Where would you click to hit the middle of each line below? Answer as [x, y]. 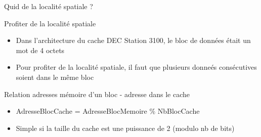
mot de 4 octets [40, 50]
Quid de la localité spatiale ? [49, 6]
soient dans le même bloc [55, 77]
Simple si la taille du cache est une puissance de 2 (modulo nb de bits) [125, 128]
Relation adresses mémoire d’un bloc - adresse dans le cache [97, 94]
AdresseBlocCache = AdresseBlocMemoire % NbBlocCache [108, 111]
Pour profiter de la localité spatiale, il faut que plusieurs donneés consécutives [136, 67]
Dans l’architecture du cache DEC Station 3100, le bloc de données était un [133, 40]
